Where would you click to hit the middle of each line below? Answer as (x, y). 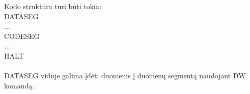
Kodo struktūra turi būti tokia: (53, 6)
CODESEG (22, 36)
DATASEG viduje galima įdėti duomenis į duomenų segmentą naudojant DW (125, 76)
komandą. (19, 85)
